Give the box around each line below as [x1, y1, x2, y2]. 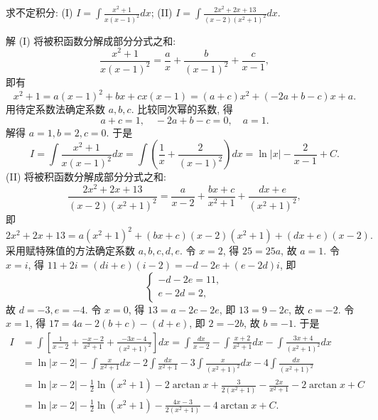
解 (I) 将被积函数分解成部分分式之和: [6, 33, 176, 48]
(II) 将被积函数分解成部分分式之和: [6, 169, 166, 184]
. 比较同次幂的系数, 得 [131, 102, 233, 117]
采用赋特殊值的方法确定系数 [6, 243, 135, 258]
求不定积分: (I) [6, 5, 73, 19]
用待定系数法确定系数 [6, 102, 105, 117]
